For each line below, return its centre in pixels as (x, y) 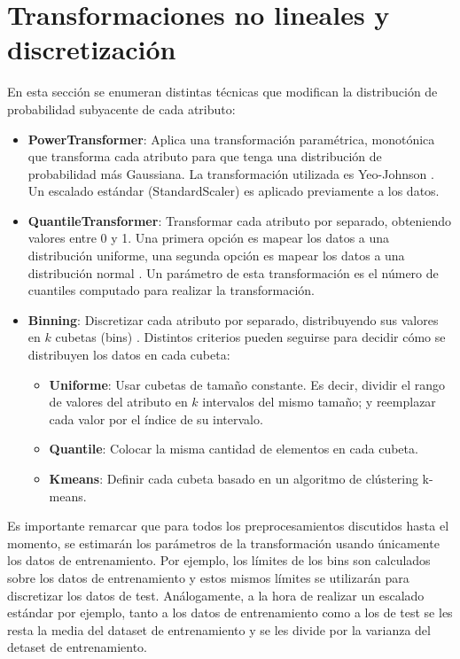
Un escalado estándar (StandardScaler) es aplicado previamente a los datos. (234, 191)
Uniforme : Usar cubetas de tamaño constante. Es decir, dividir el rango (247, 384)
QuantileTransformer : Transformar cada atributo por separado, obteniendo (239, 220)
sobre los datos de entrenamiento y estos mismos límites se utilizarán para (208, 577)
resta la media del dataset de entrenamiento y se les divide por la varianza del (219, 629)
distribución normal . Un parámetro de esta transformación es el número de (233, 272)
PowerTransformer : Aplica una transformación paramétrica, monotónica (231, 139)
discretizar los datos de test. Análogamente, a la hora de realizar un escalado (216, 595)
